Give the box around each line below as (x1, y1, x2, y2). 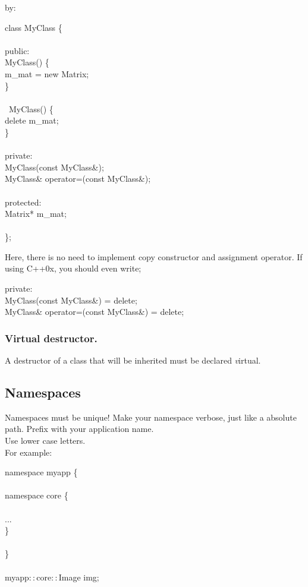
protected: (5, 195, 42, 208)
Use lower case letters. (5, 434, 86, 447)
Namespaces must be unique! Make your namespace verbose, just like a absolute (5, 411, 297, 423)
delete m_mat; (5, 114, 59, 127)
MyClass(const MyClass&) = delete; (5, 293, 137, 306)
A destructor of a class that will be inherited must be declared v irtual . (5, 354, 261, 367)
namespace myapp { (5, 466, 78, 478)
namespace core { (5, 489, 68, 501)
